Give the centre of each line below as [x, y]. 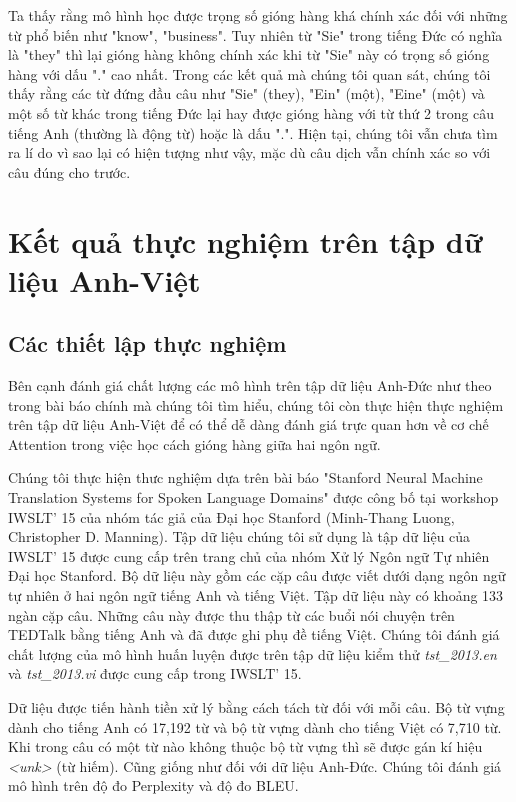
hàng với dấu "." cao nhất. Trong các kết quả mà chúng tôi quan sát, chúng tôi [249, 73]
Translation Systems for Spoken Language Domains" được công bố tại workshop [253, 497]
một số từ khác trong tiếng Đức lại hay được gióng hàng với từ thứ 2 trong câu [251, 112]
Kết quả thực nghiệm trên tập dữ [245, 240]
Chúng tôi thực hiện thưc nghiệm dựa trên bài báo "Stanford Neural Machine [245, 477]
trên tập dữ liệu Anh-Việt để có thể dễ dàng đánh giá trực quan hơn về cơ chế [248, 424]
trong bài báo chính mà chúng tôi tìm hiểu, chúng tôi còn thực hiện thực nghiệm [256, 404]
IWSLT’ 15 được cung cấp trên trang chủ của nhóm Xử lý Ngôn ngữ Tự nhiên [249, 555]
